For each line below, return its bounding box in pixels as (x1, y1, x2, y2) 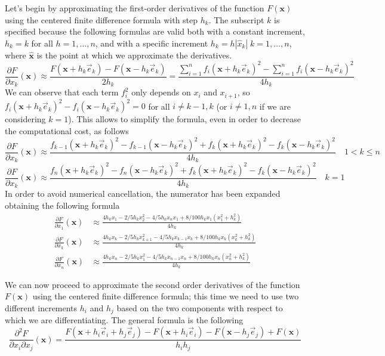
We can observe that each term (5, 86, 119, 98)
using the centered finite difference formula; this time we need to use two (32, 290, 299, 302)
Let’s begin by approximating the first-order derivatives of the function (5, 2, 264, 14)
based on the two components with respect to (116, 302, 283, 314)
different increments (5, 302, 78, 314)
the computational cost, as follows (5, 124, 129, 137)
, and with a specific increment (95, 36, 208, 49)
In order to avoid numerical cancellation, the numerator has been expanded (5, 187, 281, 200)
